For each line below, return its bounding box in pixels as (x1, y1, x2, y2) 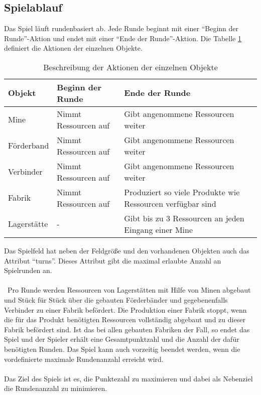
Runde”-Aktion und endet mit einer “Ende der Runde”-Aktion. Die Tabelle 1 (4, 33, 241, 43)
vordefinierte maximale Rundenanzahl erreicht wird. (4, 353, 164, 364)
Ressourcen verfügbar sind (124, 197, 216, 209)
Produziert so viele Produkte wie (124, 186, 240, 198)
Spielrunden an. (4, 265, 52, 276)
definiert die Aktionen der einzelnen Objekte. (4, 43, 143, 53)
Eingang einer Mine (124, 223, 193, 235)
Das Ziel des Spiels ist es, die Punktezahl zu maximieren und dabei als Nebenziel (4, 373, 253, 383)
